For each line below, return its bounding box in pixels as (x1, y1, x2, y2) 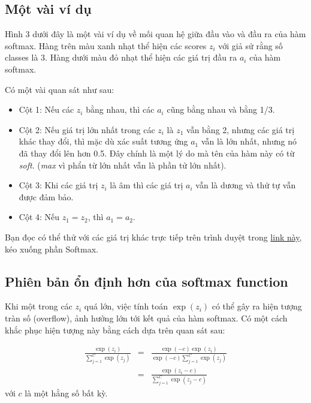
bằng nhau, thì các (86, 103, 155, 116)
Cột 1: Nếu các (19, 103, 74, 116)
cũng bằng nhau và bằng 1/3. (167, 103, 275, 116)
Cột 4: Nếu (19, 210, 60, 223)
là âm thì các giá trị (110, 179, 183, 191)
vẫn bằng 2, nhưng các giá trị (186, 123, 295, 136)
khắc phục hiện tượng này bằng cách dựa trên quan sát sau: (5, 323, 225, 336)
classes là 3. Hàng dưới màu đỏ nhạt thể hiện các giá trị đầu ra (5, 51, 237, 64)
